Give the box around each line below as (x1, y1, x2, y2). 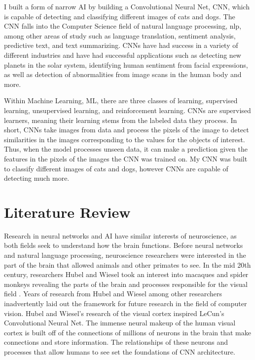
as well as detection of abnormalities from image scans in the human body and (4, 69, 242, 80)
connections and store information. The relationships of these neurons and (4, 337, 228, 347)
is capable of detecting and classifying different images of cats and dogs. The (4, 11, 235, 21)
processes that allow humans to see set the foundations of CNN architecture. (4, 346, 235, 357)
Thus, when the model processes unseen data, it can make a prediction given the (4, 144, 248, 154)
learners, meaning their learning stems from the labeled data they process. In (4, 115, 237, 125)
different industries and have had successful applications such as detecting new (4, 49, 241, 60)
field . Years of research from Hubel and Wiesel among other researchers (4, 288, 222, 299)
